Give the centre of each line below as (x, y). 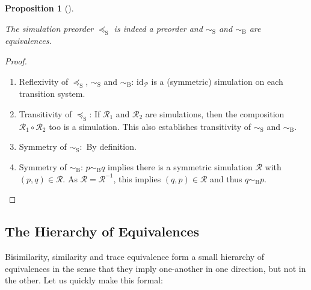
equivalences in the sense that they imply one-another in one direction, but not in (155, 268)
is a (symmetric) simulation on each (217, 81)
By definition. (111, 147)
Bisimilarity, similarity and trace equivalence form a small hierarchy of (135, 256)
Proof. (16, 60)
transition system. (52, 94)
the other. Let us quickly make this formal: (84, 280)
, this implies (137, 178)
